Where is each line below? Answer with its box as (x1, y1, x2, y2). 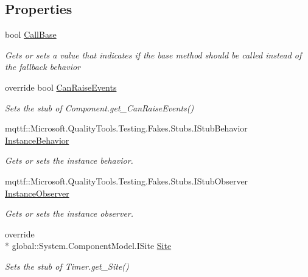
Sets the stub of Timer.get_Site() (5, 259, 129, 272)
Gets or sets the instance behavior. (5, 154, 133, 167)
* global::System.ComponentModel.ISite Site (5, 239, 172, 252)
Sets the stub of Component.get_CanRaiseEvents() (5, 101, 194, 114)
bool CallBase (5, 28, 57, 41)
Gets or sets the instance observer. (5, 207, 134, 220)
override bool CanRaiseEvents (5, 80, 117, 93)
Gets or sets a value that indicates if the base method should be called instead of (5, 48, 302, 61)
